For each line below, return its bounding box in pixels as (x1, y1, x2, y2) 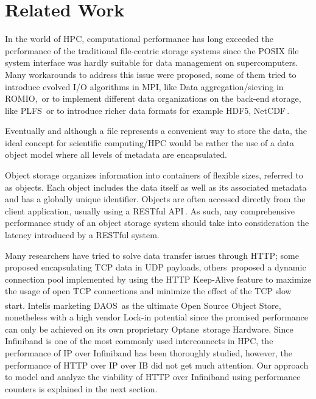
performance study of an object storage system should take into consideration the (5, 216, 309, 229)
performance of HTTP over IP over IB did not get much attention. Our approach (5, 358, 309, 371)
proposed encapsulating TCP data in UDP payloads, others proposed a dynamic (5, 261, 306, 274)
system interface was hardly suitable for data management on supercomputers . (5, 56, 298, 69)
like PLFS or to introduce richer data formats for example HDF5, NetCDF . (5, 104, 290, 116)
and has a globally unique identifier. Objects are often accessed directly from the (5, 192, 306, 205)
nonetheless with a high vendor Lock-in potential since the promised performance (5, 311, 309, 323)
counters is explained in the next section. (5, 382, 158, 395)
